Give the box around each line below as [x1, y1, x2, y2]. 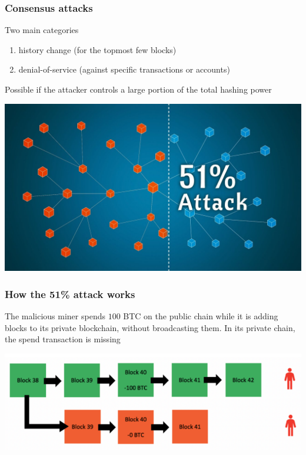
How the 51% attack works [5, 286, 135, 301]
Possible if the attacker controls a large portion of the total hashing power [5, 83, 272, 95]
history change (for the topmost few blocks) [18, 43, 177, 55]
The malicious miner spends [5, 309, 105, 322]
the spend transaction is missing [5, 333, 121, 345]
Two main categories [5, 24, 79, 36]
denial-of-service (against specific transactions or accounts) [18, 63, 230, 76]
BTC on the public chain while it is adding [123, 309, 278, 322]
